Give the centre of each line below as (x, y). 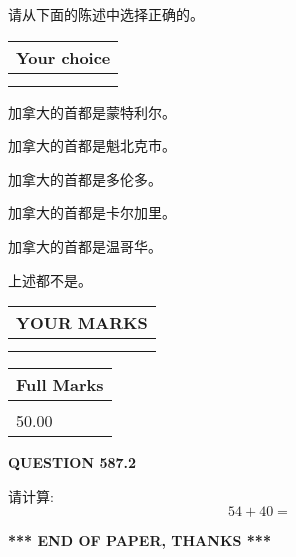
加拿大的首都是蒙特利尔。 (92, 111)
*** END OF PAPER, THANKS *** (139, 540)
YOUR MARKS (82, 323)
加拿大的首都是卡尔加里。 (92, 212)
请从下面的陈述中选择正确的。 (106, 14)
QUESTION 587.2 (72, 462)
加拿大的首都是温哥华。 (85, 245)
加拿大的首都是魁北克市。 (92, 145)
